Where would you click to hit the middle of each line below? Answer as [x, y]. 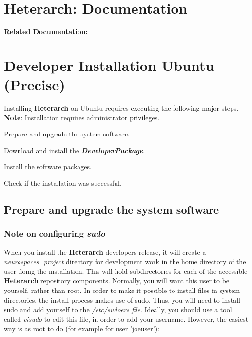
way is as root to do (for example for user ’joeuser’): [82, 328]
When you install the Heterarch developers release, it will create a [105, 252]
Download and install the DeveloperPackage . [75, 150]
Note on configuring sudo [55, 234]
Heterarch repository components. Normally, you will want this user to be [117, 281]
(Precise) [35, 84]
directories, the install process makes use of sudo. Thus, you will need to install [122, 300]
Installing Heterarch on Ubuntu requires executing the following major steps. [121, 108]
